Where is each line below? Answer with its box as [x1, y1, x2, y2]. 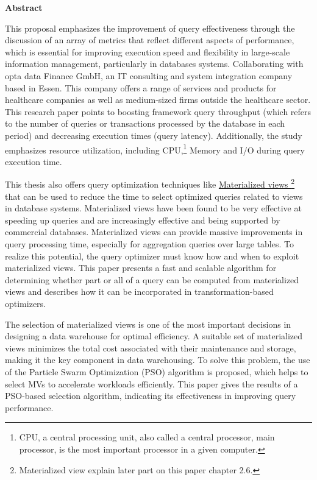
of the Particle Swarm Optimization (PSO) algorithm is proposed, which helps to [5, 365, 308, 378]
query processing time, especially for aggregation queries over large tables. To [5, 238, 294, 250]
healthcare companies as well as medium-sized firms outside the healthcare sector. [5, 93, 311, 106]
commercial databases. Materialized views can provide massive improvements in [5, 225, 303, 238]
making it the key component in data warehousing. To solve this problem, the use [5, 353, 310, 366]
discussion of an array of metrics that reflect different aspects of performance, [5, 34, 294, 46]
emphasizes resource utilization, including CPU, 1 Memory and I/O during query [5, 141, 305, 156]
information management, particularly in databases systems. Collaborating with [5, 57, 304, 70]
